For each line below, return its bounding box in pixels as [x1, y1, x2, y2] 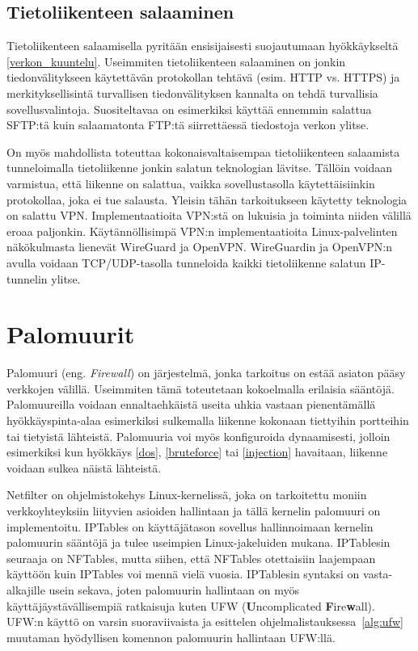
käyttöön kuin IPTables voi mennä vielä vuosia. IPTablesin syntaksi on [6, 565, 360, 582]
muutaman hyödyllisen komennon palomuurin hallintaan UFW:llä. [6, 628, 336, 645]
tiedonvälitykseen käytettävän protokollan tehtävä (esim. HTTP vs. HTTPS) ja [6, 69, 400, 86]
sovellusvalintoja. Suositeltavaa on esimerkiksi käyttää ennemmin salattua [6, 100, 372, 117]
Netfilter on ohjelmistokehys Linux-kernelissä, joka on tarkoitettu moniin [6, 486, 367, 503]
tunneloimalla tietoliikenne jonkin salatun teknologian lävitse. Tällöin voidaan [6, 159, 393, 176]
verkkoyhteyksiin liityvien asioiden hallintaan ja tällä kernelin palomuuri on [6, 502, 381, 519]
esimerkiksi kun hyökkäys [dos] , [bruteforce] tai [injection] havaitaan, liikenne [6, 443, 388, 460]
